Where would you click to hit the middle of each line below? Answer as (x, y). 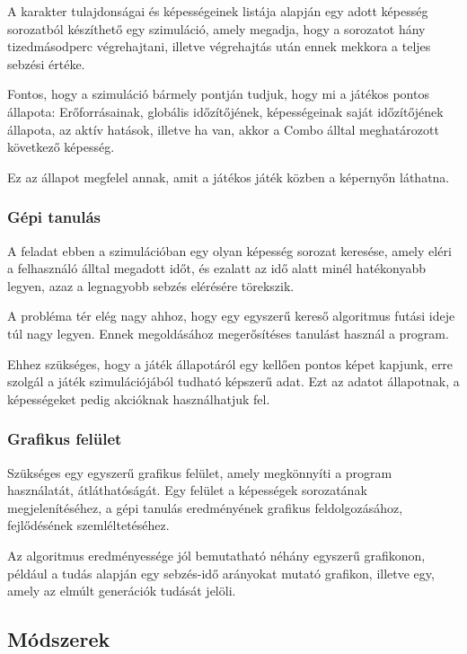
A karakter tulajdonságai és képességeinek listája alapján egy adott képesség (218, 11)
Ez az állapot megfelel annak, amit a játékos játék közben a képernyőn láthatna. (229, 177)
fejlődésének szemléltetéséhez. (88, 525)
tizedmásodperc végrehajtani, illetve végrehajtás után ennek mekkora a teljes (219, 46)
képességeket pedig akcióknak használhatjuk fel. (139, 398)
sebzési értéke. (46, 63)
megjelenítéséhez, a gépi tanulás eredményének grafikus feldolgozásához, (205, 507)
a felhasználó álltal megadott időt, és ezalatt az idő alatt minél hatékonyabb (217, 268)
